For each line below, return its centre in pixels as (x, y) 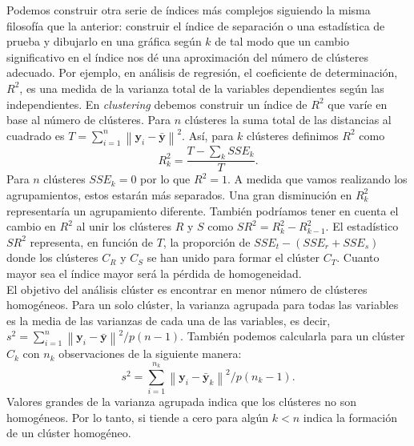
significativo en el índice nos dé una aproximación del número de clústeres (187, 56)
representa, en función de (91, 241)
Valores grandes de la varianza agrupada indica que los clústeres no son (181, 402)
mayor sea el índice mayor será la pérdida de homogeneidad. (154, 273)
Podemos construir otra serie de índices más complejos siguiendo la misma (189, 10)
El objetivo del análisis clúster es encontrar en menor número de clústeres (187, 289)
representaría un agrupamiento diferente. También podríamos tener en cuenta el (203, 210)
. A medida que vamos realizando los (318, 179)
